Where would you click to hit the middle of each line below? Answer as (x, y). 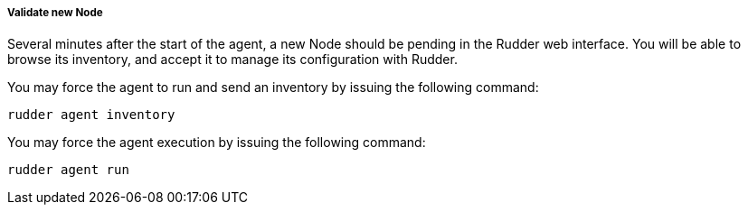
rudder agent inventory (91, 115)
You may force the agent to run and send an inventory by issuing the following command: (273, 88)
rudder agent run (68, 170)
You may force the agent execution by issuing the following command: (217, 143)
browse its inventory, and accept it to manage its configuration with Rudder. (232, 60)
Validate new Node (55, 13)
